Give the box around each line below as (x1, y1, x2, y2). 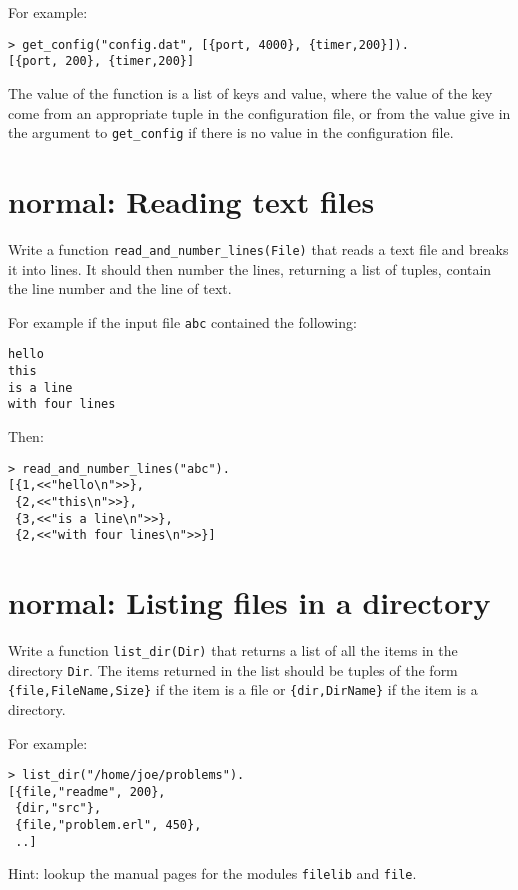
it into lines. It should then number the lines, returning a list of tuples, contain (8, 258, 492, 279)
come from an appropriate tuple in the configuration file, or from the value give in (8, 102, 511, 123)
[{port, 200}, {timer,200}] (8, 54, 195, 69)
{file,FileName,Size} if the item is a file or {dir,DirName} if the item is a (8, 679, 478, 700)
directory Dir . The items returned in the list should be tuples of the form (8, 659, 458, 680)
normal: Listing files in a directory (8, 582, 491, 623)
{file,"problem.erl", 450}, (15, 818, 202, 833)
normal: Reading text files (8, 180, 375, 221)
